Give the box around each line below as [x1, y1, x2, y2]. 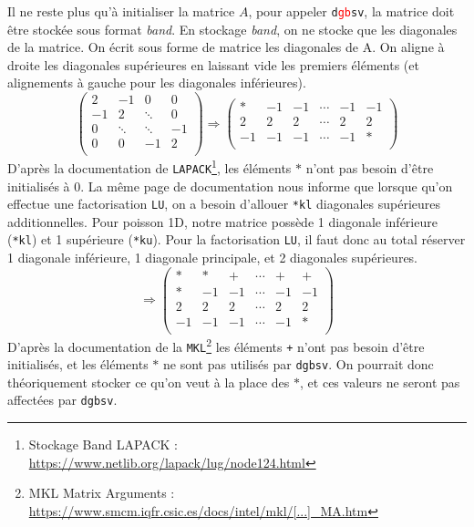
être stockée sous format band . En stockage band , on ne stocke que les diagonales [7, 19, 458, 38]
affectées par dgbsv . [7, 390, 118, 409]
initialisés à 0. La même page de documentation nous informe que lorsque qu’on [7, 176, 453, 195]
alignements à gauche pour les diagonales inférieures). [7, 73, 306, 92]
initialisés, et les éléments [7, 355, 149, 374]
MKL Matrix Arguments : [28, 483, 175, 502]
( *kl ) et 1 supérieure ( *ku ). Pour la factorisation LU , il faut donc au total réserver [7, 230, 466, 249]
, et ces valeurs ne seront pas [300, 372, 460, 391]
